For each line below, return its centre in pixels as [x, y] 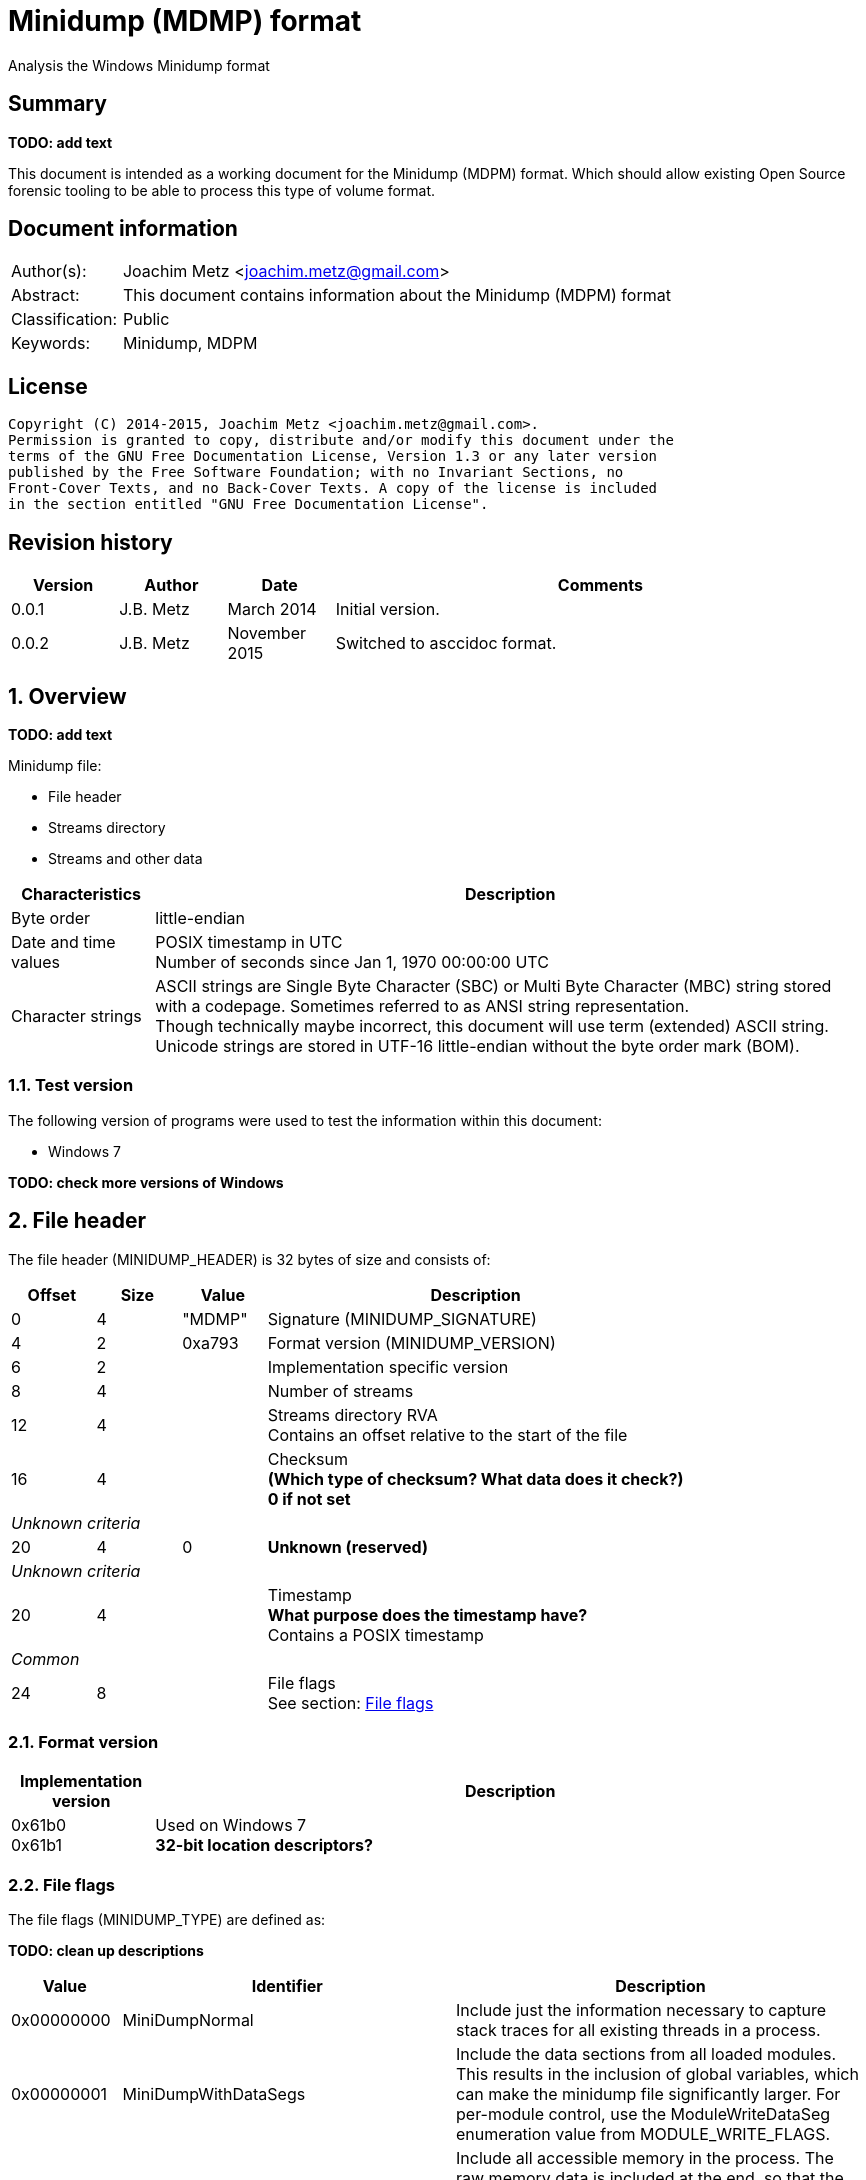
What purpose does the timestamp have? [427, 1614]
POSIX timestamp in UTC [249, 941]
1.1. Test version [71, 1085]
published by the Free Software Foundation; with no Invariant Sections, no [316, 472]
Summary [57, 104]
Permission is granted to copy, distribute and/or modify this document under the [341, 440]
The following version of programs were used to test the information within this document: [305, 1120]
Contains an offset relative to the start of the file [447, 1434]
